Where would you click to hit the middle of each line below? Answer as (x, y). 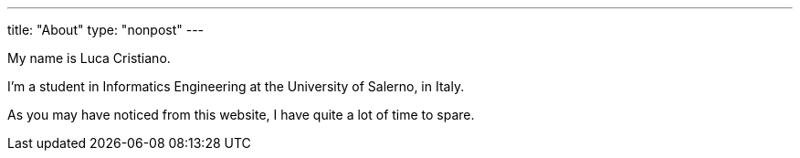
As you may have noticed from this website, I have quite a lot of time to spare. (241, 115)
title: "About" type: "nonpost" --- (106, 30)
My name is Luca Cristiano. (89, 58)
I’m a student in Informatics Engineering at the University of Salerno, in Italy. (236, 86)
